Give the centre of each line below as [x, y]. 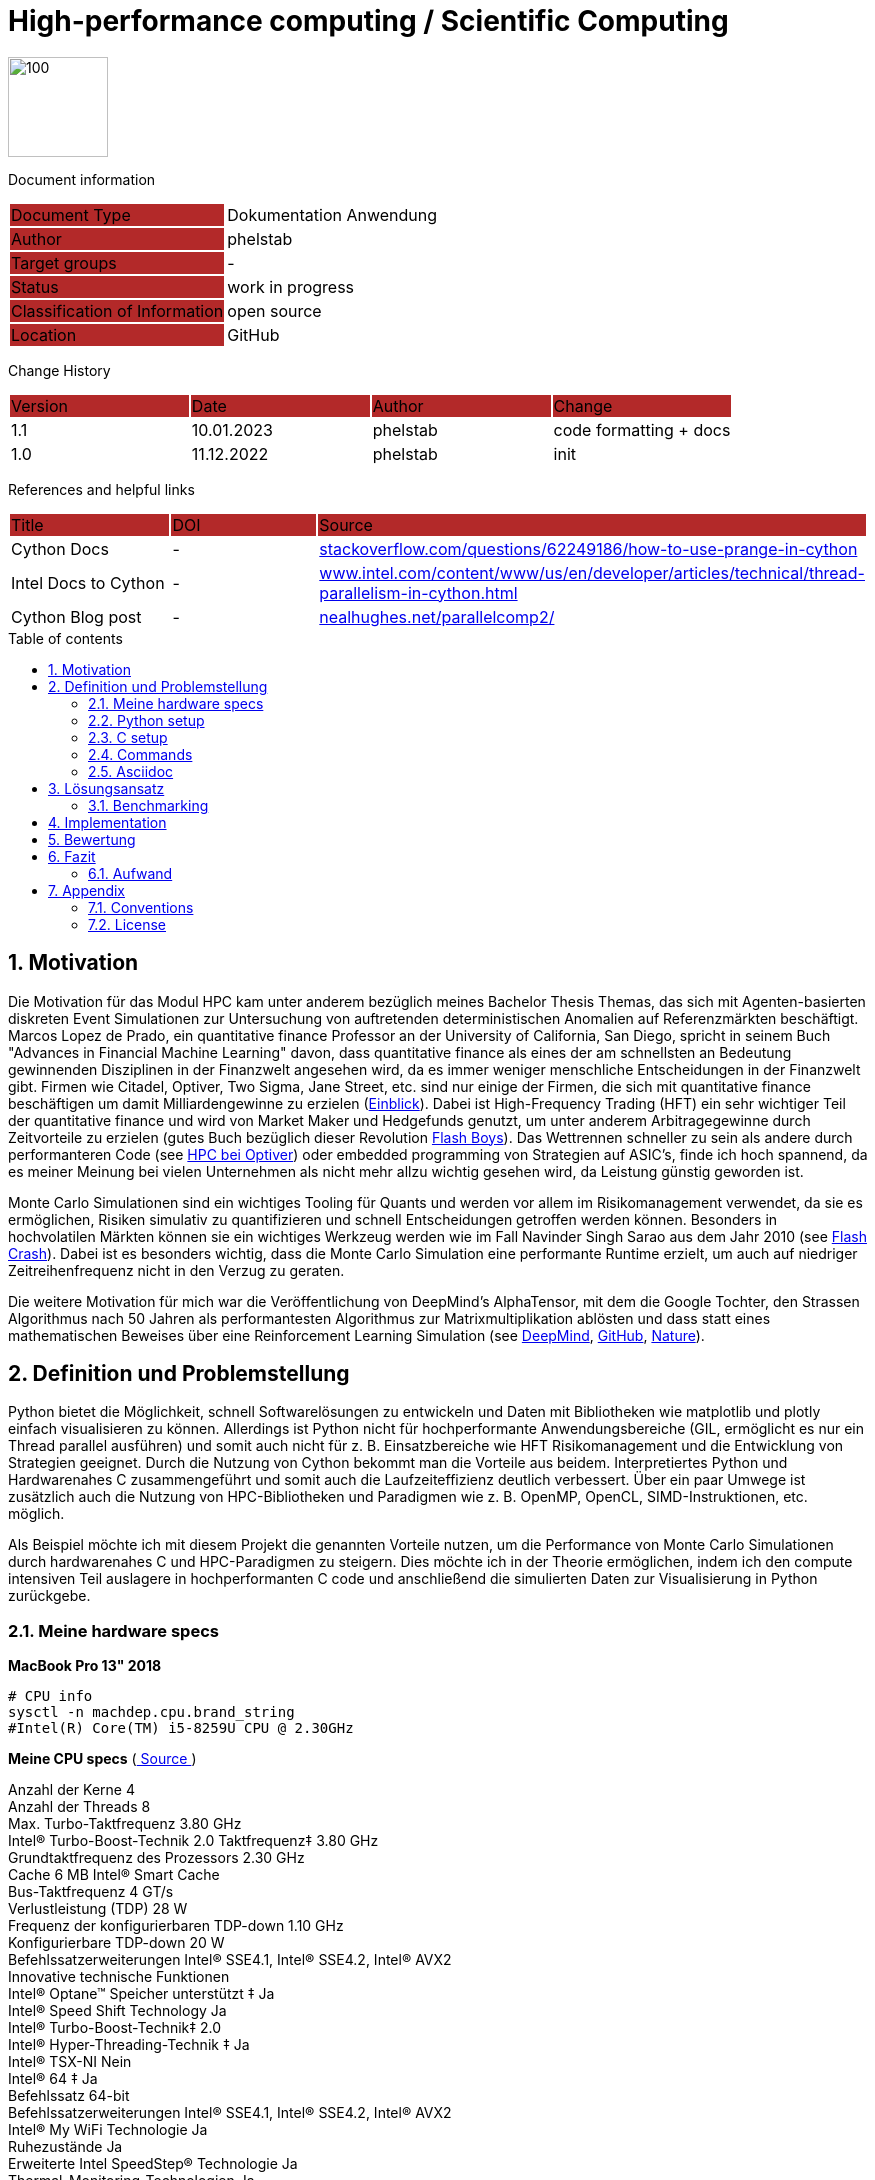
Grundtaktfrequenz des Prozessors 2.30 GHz [156, 1858]
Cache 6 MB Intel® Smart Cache [114, 1875]
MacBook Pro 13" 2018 [85, 1666]
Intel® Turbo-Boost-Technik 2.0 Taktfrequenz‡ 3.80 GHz [193, 1841]
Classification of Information [117, 310]
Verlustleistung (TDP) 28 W [98, 1909]
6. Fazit [72, 856]
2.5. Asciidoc [131, 771]
